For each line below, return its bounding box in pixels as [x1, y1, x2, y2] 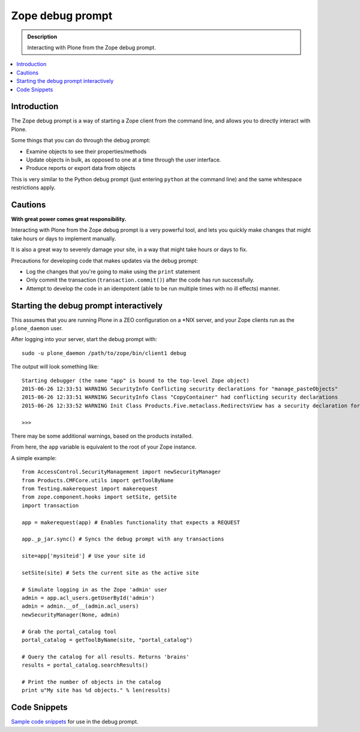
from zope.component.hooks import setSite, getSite [22, 494, 177, 501]
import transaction [22, 502, 79, 509]
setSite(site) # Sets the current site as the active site [22, 569, 199, 576]
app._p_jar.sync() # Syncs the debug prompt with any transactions [22, 536, 224, 543]
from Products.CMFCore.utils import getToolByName [22, 477, 174, 483]
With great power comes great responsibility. [11, 216, 127, 223]
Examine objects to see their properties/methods [26, 148, 147, 155]
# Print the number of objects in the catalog [22, 679, 161, 685]
